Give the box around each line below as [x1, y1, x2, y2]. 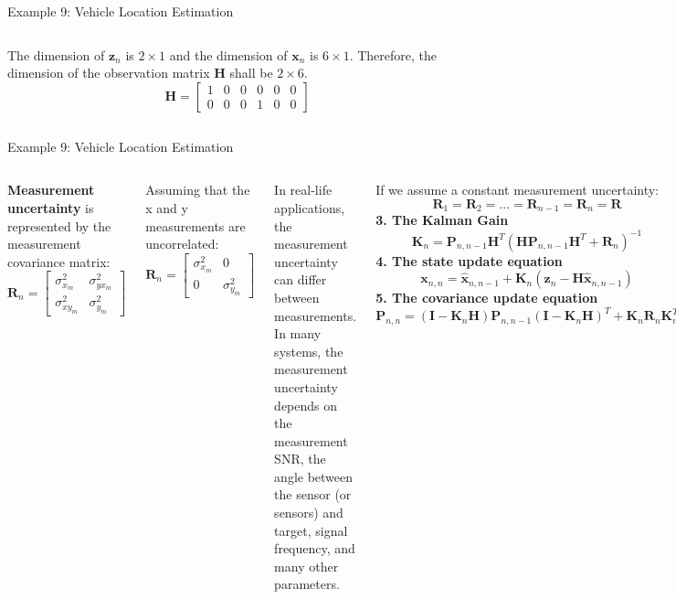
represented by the [7, 216, 111, 235]
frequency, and [274, 539, 355, 558]
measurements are [145, 216, 246, 235]
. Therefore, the [349, 45, 438, 64]
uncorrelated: [145, 234, 219, 253]
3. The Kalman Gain [375, 210, 509, 230]
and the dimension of [169, 45, 288, 64]
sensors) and [274, 503, 343, 522]
